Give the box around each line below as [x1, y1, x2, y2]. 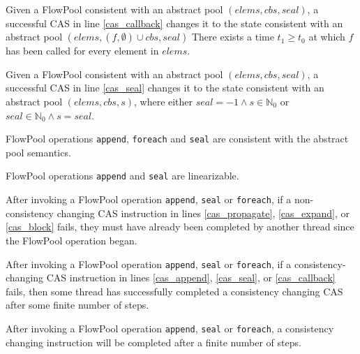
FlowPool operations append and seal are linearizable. [6, 168, 239, 183]
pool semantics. [6, 145, 71, 159]
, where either [133, 94, 193, 108]
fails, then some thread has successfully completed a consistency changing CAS [6, 283, 343, 298]
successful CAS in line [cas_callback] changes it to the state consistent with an [6, 15, 343, 30]
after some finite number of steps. [6, 297, 149, 312]
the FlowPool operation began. [6, 233, 137, 247]
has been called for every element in [6, 43, 159, 58]
